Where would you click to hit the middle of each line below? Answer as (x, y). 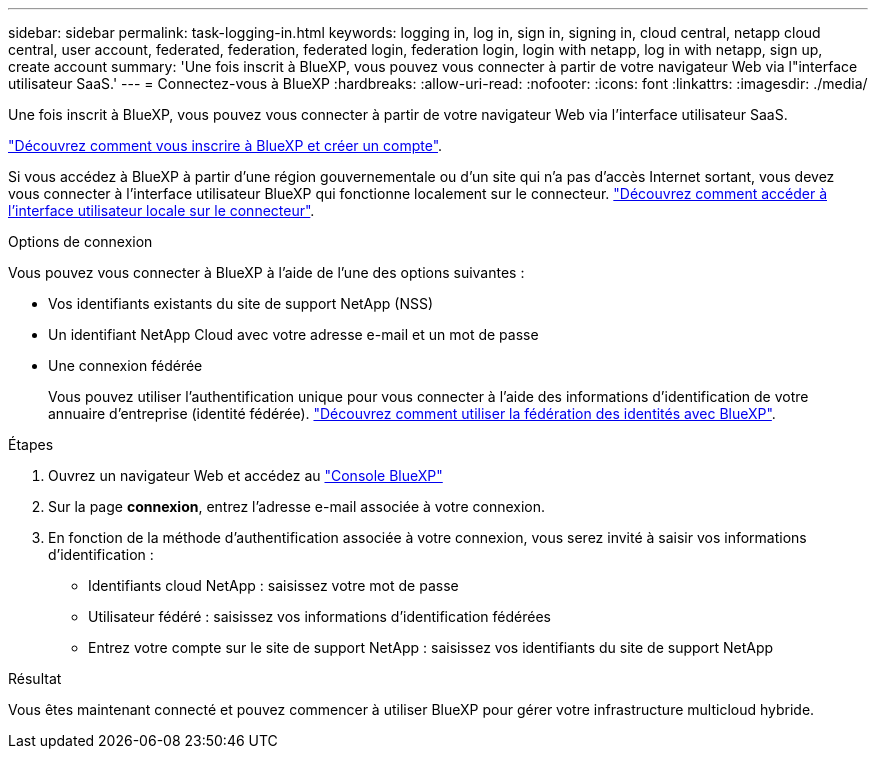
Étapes (31, 444)
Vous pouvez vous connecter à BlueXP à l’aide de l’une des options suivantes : (266, 272)
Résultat (35, 678)
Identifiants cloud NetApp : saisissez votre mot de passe (273, 585)
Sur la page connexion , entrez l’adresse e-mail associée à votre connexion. (297, 506)
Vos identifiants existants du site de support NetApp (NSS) (241, 303)
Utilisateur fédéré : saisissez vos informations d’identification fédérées (319, 616)
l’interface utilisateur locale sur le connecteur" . (161, 210)
